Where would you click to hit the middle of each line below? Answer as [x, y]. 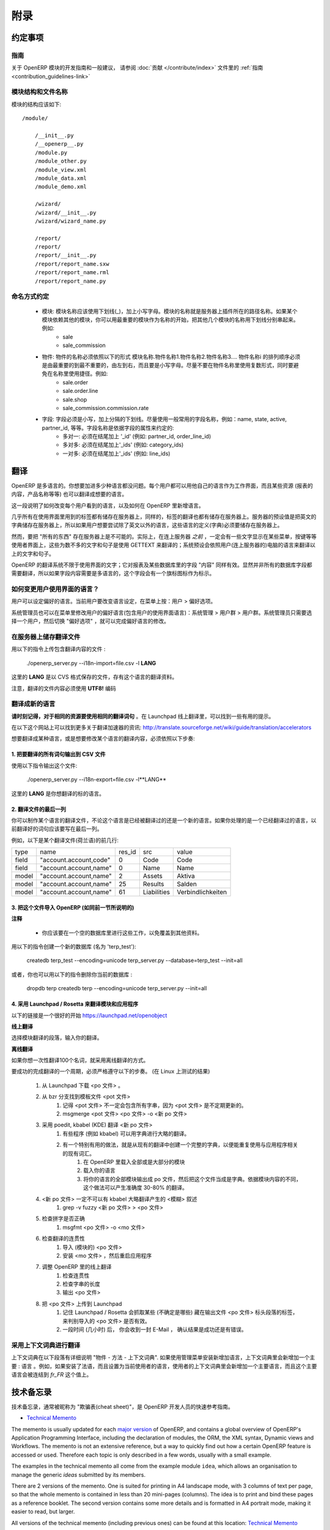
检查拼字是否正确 [63, 1218]
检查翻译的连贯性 [63, 1239]
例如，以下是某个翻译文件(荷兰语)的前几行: [65, 840]
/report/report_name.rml [72, 273]
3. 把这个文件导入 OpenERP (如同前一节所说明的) [73, 907]
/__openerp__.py [59, 144]
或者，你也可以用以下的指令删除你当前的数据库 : [72, 974]
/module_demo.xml [61, 187]
